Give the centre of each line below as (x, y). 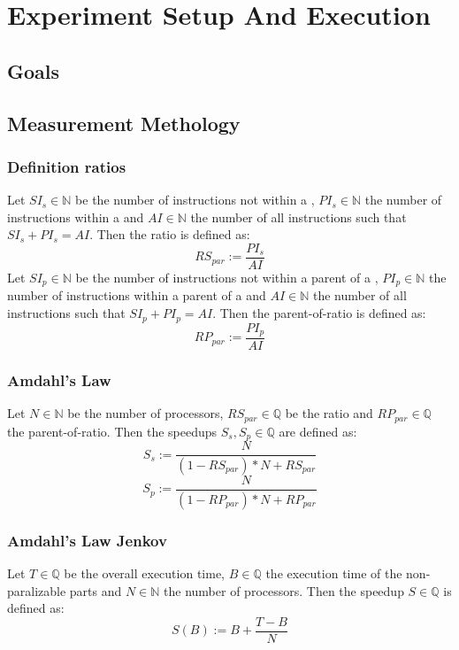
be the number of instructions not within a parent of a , (227, 277)
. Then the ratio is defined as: (170, 234)
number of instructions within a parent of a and (137, 295)
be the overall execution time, (145, 573)
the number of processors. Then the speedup (284, 590)
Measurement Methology (124, 123)
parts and (96, 590)
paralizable (37, 590)
